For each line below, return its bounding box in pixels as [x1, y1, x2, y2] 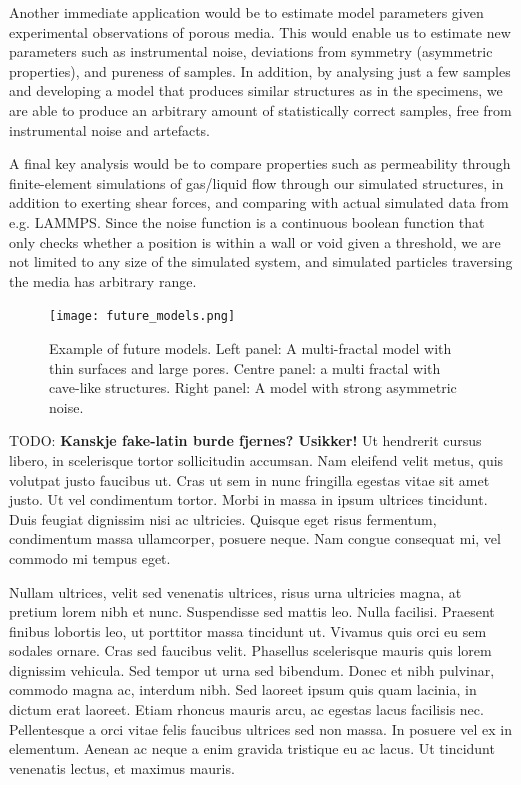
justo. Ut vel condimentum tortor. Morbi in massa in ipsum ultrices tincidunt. [9, 489, 488, 510]
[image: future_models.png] [49, 309, 236, 324]
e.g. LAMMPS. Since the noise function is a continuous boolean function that [9, 211, 485, 232]
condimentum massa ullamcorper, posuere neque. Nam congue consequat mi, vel [9, 528, 501, 549]
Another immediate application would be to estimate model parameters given [9, 2, 484, 22]
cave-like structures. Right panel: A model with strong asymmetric [49, 377, 457, 398]
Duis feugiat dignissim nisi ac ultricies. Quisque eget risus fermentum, [9, 508, 437, 529]
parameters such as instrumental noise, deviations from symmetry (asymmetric [9, 41, 493, 62]
